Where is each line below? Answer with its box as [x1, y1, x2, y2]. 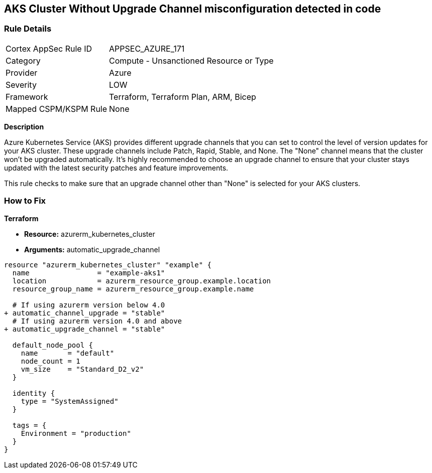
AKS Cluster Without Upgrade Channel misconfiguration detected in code [4, 3, 381, 15]
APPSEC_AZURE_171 [109, 43, 185, 54]
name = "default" [21, 349, 115, 357]
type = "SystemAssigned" [21, 397, 119, 405]
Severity [6, 79, 37, 90]
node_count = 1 [21, 357, 80, 365]
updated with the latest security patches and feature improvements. [4, 163, 229, 172]
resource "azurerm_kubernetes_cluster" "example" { [4, 260, 212, 269]
